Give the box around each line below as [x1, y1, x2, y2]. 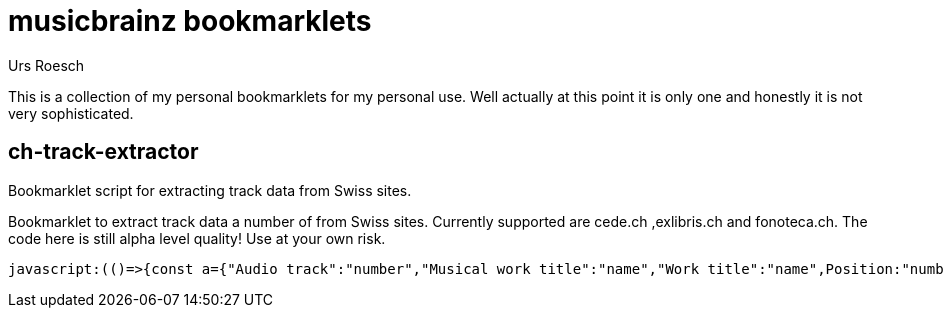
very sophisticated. [8, 104, 134, 122]
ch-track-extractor [8, 139, 199, 165]
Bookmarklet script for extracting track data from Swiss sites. [8, 181, 412, 199]
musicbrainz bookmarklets [8, 4, 372, 38]
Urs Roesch [8, 56, 85, 74]
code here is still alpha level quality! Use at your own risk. [8, 229, 386, 247]
